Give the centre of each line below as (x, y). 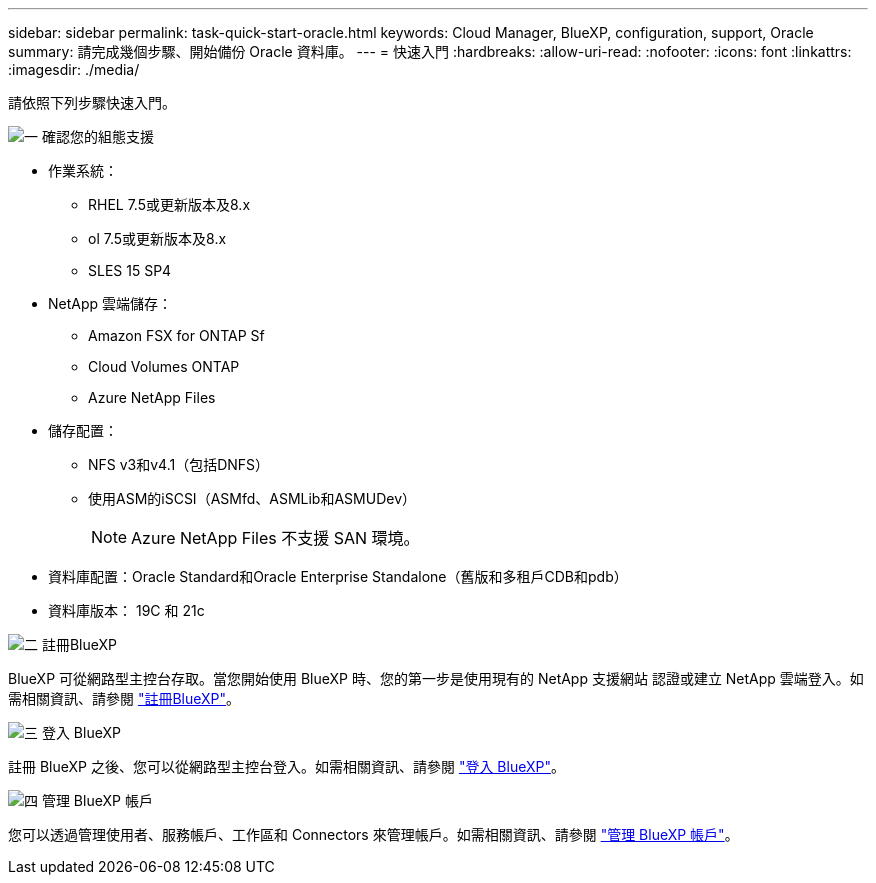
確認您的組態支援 (97, 136)
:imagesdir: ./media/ (74, 69)
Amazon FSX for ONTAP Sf (176, 335)
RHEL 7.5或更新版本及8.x (169, 204)
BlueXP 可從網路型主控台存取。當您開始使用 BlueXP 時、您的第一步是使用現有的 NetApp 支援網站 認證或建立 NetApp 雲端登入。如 (436, 678)
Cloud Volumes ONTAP (164, 366)
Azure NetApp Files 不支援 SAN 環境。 (275, 538)
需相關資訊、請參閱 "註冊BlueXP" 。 (124, 698)
